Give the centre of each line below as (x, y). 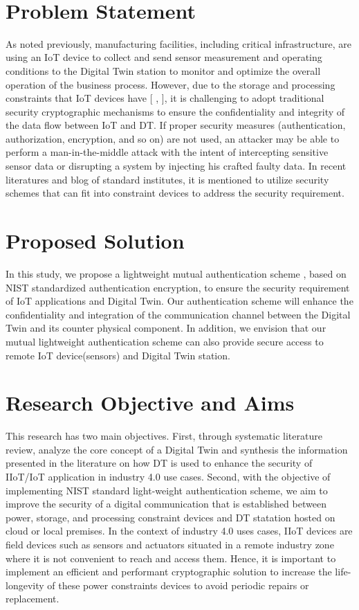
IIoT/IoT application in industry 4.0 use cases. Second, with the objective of (168, 477)
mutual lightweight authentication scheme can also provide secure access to (165, 341)
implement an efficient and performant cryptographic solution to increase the (169, 572)
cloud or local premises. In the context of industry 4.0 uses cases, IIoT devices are (179, 531)
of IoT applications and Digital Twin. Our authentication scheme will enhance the (179, 301)
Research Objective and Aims (150, 403)
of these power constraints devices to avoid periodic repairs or (178, 585)
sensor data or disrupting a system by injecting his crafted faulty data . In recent (176, 166)
